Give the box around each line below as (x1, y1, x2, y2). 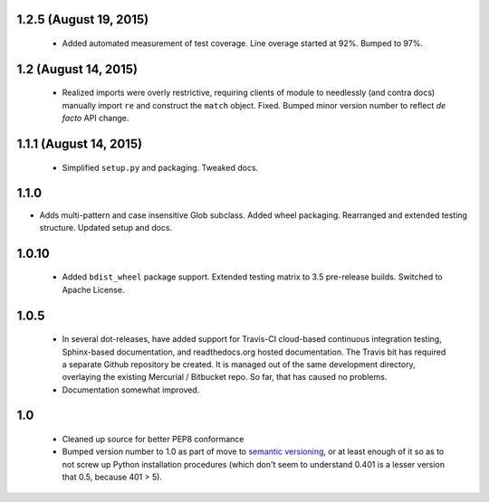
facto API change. (62, 113, 129, 124)
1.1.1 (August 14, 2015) (16, 137, 143, 152)
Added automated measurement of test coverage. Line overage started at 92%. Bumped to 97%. (62, 38, 423, 49)
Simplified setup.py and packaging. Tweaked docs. (62, 162, 259, 173)
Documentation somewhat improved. (62, 384, 200, 395)
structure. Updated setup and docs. (39, 222, 173, 232)
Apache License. (62, 284, 125, 295)
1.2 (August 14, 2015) (16, 62, 139, 77)
